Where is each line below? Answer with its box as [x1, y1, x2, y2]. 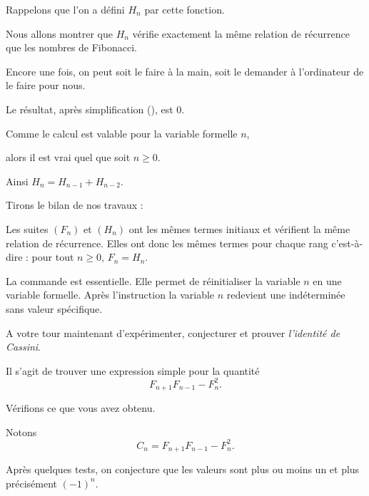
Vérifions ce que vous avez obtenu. [6, 401, 156, 415]
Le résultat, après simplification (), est [6, 101, 173, 116]
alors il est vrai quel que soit [6, 150, 131, 165]
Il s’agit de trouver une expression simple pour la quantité [6, 363, 260, 378]
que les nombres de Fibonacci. [6, 40, 137, 55]
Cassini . [6, 339, 41, 354]
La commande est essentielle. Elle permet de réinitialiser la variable [6, 273, 300, 288]
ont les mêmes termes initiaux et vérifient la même [128, 221, 350, 236]
